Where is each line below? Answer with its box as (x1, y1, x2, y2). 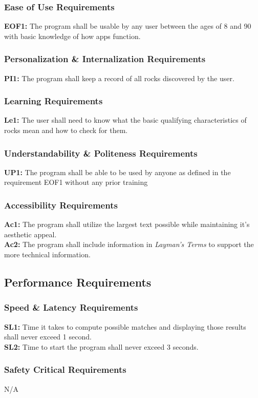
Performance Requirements (4, 274, 152, 290)
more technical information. (4, 249, 91, 260)
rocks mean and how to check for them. (4, 125, 128, 136)
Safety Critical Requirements (4, 363, 126, 376)
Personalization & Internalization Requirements (4, 52, 206, 65)
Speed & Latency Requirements (4, 301, 138, 314)
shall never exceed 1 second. (4, 331, 92, 342)
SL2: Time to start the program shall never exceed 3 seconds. (4, 341, 199, 352)
